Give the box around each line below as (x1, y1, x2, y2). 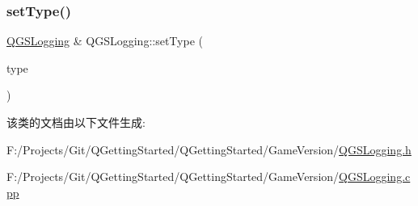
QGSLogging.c (339, 168, 411, 185)
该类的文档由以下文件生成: (6, 114, 146, 130)
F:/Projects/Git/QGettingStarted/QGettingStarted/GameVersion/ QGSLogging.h (6, 141, 412, 158)
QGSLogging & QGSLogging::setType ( (6, 32, 203, 49)
